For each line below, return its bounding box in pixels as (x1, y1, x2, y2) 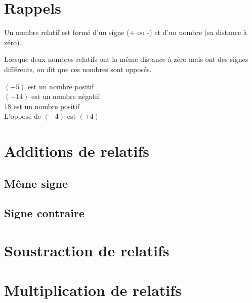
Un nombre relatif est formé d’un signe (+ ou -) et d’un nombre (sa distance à (4, 27, 247, 38)
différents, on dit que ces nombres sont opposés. (4, 63, 152, 74)
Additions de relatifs (4, 141, 150, 161)
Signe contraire (4, 205, 85, 221)
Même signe (4, 175, 68, 191)
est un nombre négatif (31, 91, 99, 102)
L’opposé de (4, 111, 41, 121)
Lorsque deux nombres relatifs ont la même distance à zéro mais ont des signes (4, 54, 248, 64)
